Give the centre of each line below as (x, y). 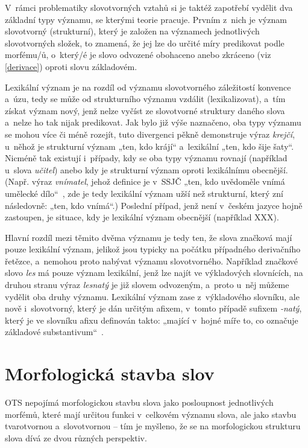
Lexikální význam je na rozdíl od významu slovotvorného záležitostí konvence (148, 87)
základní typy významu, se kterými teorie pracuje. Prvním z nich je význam (146, 19)
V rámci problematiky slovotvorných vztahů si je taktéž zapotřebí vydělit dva (149, 7)
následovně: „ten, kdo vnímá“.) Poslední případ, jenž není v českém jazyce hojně (154, 205)
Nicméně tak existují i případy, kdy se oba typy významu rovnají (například (146, 158)
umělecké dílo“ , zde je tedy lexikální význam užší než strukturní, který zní (144, 193)
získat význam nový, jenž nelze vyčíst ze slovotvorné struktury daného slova (145, 110)
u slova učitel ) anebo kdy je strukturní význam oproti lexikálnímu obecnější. (146, 169)
